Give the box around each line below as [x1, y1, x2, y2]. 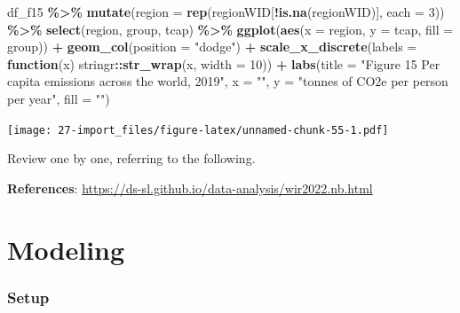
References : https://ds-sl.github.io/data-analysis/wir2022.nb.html [7, 178, 373, 197]
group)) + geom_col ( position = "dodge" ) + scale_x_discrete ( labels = [7, 37, 417, 56]
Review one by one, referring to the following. [7, 149, 256, 168]
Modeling [7, 231, 125, 267]
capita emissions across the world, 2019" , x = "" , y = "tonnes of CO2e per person [7, 72, 448, 90]
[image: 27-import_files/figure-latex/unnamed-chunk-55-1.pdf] [7, 123, 389, 137]
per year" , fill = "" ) [7, 89, 110, 107]
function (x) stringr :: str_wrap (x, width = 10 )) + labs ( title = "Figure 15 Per [7, 54, 440, 73]
